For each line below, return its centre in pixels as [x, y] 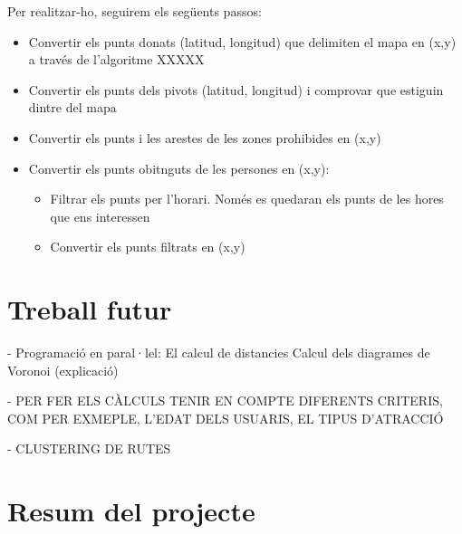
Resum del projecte [131, 511]
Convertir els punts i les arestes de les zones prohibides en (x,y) [205, 137]
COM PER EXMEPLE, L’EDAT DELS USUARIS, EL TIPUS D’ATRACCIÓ [226, 418]
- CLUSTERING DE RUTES [89, 448]
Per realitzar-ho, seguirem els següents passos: [135, 11]
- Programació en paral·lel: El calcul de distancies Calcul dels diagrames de [219, 353]
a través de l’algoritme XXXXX [116, 59]
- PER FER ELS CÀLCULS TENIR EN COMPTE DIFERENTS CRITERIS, [225, 400]
